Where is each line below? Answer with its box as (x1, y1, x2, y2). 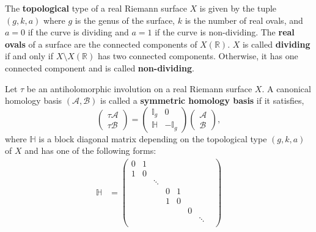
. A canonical (262, 82, 311, 95)
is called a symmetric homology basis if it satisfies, (100, 94, 304, 107)
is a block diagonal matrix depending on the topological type (39, 132, 267, 145)
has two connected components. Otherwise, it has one (97, 49, 298, 62)
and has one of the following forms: (24, 144, 156, 157)
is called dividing (242, 37, 310, 50)
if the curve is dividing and (28, 26, 129, 38)
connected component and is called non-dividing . (5, 61, 194, 74)
